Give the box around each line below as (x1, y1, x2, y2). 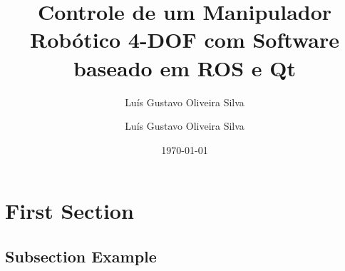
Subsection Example (5, 245, 157, 267)
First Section (5, 196, 134, 225)
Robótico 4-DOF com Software (30, 25, 339, 54)
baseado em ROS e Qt (73, 53, 296, 82)
